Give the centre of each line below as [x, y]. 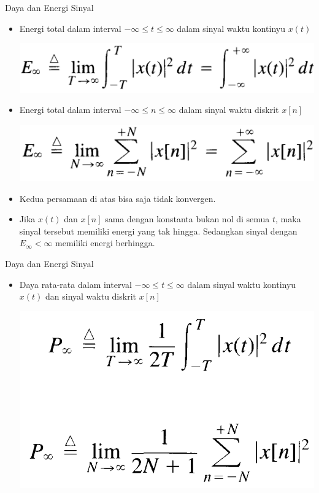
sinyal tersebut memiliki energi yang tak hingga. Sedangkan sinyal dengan [158, 231]
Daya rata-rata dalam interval [75, 284]
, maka [288, 219]
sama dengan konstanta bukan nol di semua [187, 219]
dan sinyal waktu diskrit [91, 296]
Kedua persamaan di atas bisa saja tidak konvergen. [117, 198]
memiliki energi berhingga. [105, 243]
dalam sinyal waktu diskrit [229, 110]
